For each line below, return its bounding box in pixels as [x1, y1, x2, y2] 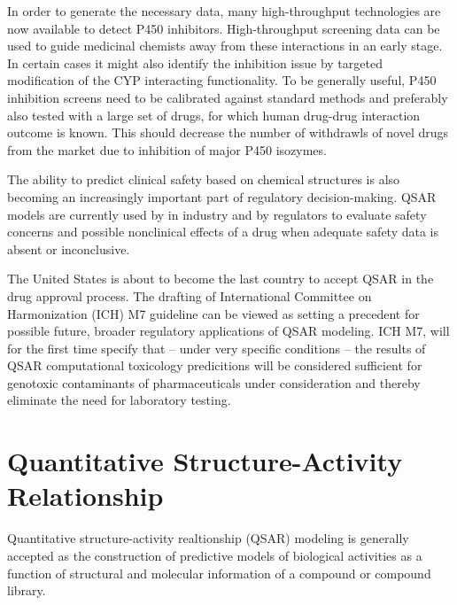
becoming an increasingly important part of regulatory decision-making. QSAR [7, 187, 437, 206]
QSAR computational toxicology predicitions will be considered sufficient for [7, 356, 422, 375]
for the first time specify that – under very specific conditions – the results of [7, 338, 426, 357]
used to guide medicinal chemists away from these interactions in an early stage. [7, 36, 443, 55]
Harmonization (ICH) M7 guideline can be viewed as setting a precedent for [7, 304, 420, 322]
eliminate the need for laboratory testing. [7, 391, 231, 409]
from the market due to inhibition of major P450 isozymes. [7, 140, 327, 159]
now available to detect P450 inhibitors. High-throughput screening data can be [7, 19, 440, 37]
